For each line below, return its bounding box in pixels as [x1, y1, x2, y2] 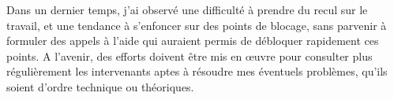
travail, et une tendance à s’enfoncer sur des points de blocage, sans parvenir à [6, 17, 387, 33]
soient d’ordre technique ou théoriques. [6, 78, 194, 94]
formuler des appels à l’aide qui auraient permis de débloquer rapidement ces [6, 32, 379, 49]
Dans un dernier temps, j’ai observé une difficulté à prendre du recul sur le [6, 2, 368, 17]
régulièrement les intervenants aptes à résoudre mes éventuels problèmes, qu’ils [6, 63, 388, 80]
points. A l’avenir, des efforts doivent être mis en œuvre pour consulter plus [6, 47, 373, 64]
